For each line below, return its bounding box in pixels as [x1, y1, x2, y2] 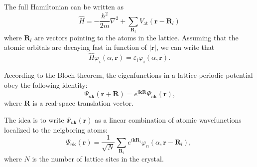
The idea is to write [4, 114, 64, 125]
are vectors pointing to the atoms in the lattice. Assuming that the [34, 32, 239, 42]
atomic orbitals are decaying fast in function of [4, 42, 147, 52]
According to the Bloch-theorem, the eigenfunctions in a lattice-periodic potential [4, 70, 253, 80]
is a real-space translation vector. [32, 98, 133, 108]
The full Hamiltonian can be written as [4, 1, 124, 11]
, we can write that [156, 42, 215, 52]
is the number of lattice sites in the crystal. [32, 153, 164, 164]
